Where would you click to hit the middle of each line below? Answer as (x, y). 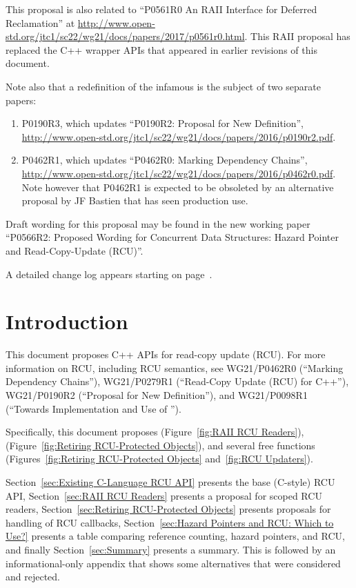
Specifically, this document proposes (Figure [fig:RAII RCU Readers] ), (155, 432)
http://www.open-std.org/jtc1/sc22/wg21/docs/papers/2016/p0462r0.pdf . (179, 173)
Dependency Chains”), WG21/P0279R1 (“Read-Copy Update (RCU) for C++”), (177, 381)
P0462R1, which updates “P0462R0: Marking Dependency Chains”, (165, 160)
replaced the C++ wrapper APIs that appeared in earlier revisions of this (161, 49)
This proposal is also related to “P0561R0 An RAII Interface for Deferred (161, 9)
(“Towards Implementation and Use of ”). (93, 408)
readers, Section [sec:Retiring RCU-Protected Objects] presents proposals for (168, 509)
